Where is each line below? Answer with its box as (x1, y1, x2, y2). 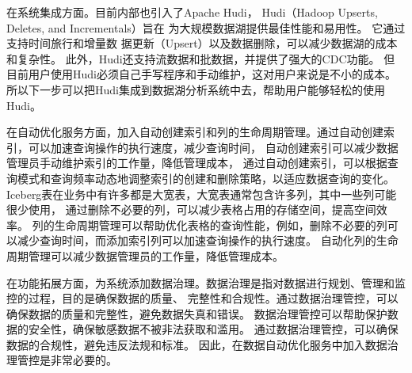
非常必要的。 (50, 352, 117, 368)
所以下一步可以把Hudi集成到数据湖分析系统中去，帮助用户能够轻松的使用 (6, 81, 385, 97)
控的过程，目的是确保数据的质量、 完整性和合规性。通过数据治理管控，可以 (6, 290, 399, 306)
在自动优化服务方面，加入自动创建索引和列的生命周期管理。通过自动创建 (6, 124, 383, 140)
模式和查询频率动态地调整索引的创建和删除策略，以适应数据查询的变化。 (17, 169, 395, 186)
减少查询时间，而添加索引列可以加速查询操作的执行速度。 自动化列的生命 (17, 232, 399, 249)
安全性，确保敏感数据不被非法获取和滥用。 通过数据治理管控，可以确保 (28, 321, 399, 337)
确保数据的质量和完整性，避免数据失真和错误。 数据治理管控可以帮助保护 (6, 305, 387, 322)
